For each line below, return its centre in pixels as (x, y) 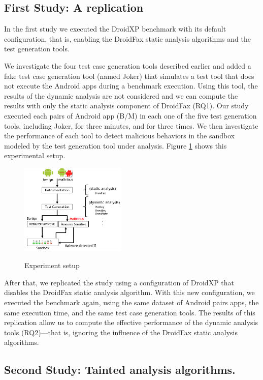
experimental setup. (35, 155)
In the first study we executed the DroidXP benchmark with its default (115, 29)
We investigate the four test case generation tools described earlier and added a (128, 65)
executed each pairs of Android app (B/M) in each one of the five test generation (130, 115)
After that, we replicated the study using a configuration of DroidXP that (119, 282)
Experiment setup (52, 265)
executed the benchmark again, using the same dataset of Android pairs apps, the (131, 302)
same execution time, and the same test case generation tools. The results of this (130, 312)
